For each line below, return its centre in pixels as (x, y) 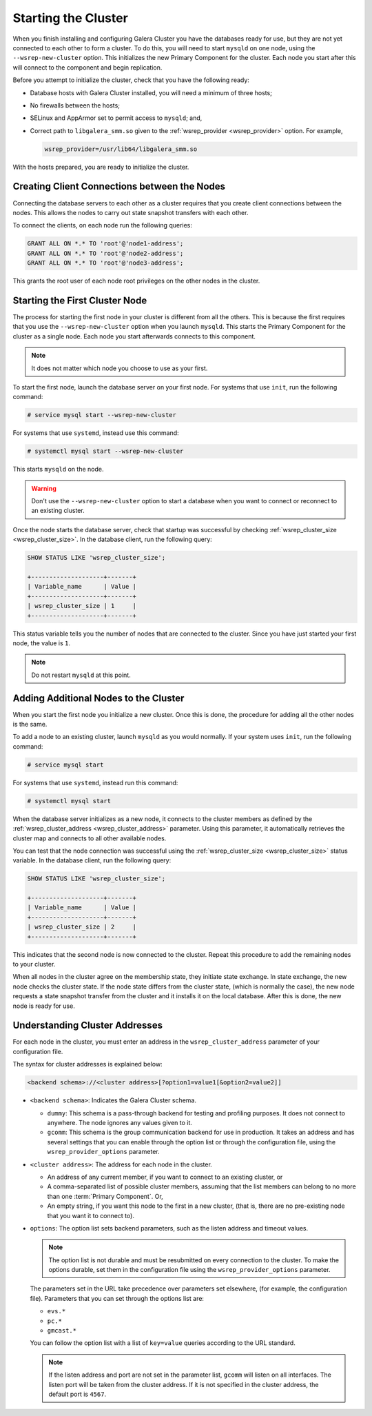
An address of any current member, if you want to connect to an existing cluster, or (165, 1177)
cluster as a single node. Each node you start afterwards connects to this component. (134, 336)
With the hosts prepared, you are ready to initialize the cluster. (101, 167)
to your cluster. (34, 964)
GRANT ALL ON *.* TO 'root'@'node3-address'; (105, 263)
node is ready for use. (44, 1006)
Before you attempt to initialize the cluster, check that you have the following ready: (131, 80)
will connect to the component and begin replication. (87, 67)
